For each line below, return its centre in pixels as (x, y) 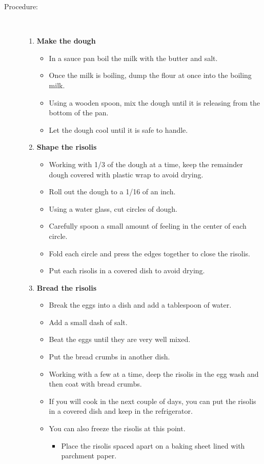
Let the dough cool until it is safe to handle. (118, 129)
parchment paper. (89, 456)
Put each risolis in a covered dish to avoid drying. (127, 270)
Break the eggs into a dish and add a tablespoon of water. (140, 305)
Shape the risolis (67, 147)
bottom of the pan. (79, 113)
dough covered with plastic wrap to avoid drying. (126, 174)
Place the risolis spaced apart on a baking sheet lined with (153, 445)
